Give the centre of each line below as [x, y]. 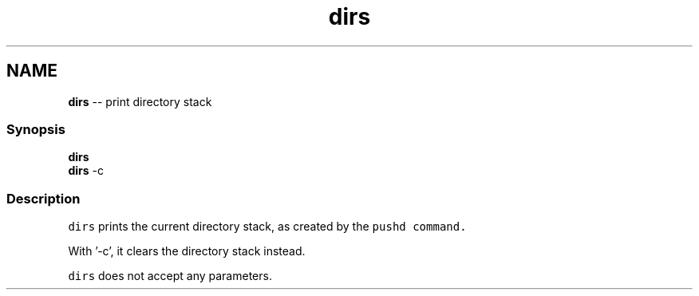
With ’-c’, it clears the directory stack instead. [187, 251]
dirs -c [86, 171]
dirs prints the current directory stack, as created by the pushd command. [267, 227]
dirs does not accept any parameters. [170, 276]
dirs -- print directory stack [140, 101]
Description [43, 198]
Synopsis [36, 129]
